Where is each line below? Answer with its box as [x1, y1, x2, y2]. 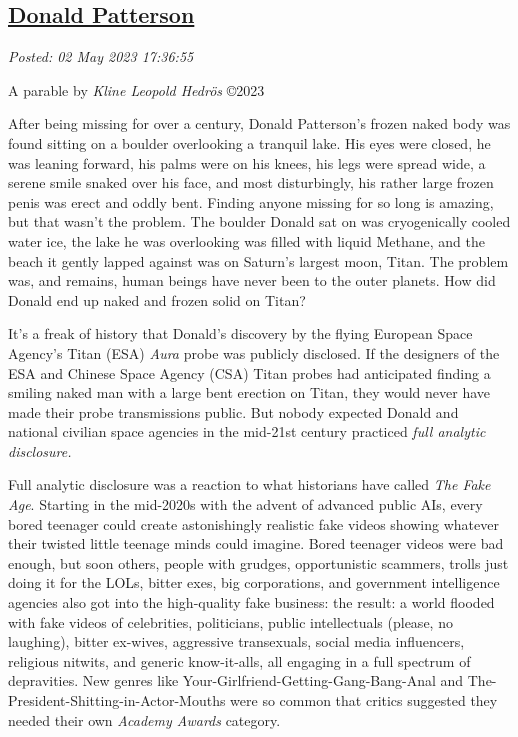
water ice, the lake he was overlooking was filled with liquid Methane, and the [8, 230, 485, 251]
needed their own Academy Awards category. [8, 709, 281, 730]
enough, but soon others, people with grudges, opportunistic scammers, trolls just [8, 552, 509, 573]
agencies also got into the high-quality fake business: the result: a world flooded [8, 592, 495, 613]
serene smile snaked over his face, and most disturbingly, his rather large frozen [8, 172, 494, 193]
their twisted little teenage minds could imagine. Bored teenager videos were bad [8, 533, 504, 554]
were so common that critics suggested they [230, 690, 498, 711]
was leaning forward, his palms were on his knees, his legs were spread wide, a [8, 152, 486, 173]
